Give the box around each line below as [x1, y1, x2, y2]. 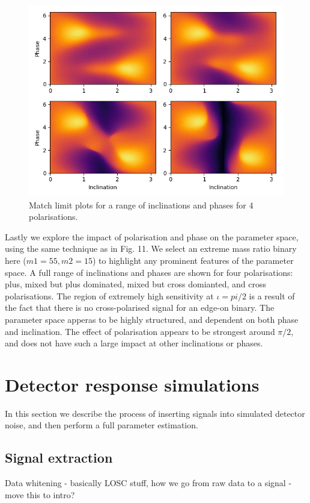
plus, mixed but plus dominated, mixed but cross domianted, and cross [5, 278, 266, 290]
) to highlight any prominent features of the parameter [92, 254, 294, 266]
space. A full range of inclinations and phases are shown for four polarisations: [5, 266, 293, 278]
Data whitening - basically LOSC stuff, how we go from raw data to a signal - [5, 476, 292, 489]
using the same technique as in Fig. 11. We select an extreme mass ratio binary [5, 242, 297, 255]
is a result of [249, 289, 295, 302]
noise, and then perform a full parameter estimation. [5, 419, 198, 431]
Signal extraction [5, 448, 113, 467]
